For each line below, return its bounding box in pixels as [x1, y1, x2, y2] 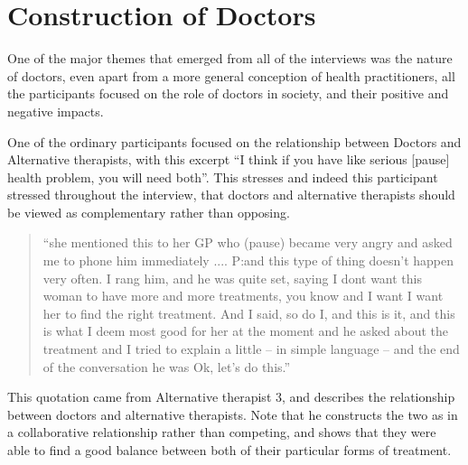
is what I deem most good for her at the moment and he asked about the [42, 321, 449, 340]
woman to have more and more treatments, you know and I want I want [42, 286, 444, 305]
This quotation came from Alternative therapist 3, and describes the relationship [7, 387, 455, 406]
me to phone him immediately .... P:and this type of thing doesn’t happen [42, 251, 454, 270]
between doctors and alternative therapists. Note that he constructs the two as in [7, 405, 458, 423]
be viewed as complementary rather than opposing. [7, 202, 290, 221]
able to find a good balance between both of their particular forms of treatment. [7, 441, 452, 459]
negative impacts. [7, 101, 104, 120]
